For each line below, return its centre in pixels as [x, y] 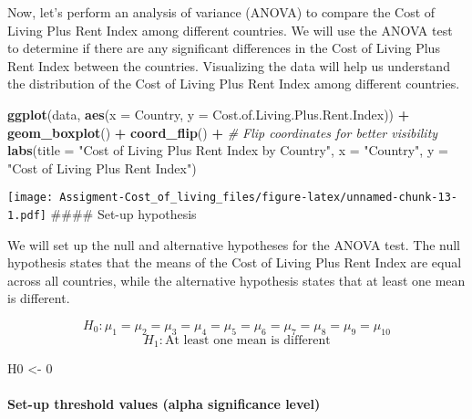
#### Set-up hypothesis [123, 214]
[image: [31, 198]
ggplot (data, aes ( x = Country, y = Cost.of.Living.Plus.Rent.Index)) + [209, 114]
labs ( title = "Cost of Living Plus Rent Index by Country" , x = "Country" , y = [228, 150]
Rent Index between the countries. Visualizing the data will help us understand [229, 65]
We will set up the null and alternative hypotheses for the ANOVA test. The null [234, 244]
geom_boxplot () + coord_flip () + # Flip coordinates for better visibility [223, 132]
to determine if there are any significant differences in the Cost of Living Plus [224, 48]
